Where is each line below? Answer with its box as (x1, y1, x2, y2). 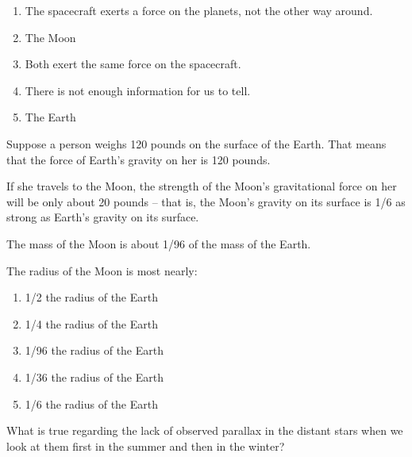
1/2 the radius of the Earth (25, 289, 158, 305)
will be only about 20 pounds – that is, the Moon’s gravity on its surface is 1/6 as (6, 193, 406, 209)
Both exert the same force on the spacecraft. (25, 56, 241, 72)
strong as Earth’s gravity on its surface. (6, 209, 199, 225)
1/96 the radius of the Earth (25, 342, 164, 359)
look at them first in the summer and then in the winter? (6, 437, 285, 454)
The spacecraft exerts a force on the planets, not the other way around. (25, 2, 373, 18)
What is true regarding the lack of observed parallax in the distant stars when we (6, 422, 403, 439)
